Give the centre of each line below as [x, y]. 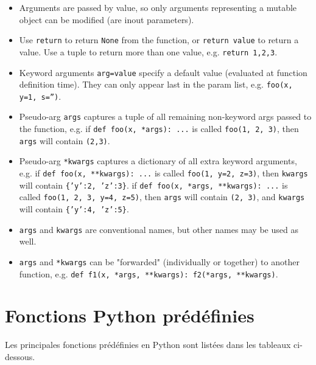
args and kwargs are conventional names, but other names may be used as [159, 229]
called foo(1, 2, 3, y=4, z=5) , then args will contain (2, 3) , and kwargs [162, 197]
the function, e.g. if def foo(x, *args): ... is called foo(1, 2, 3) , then [159, 129]
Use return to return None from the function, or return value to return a [159, 40]
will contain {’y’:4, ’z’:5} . [74, 209]
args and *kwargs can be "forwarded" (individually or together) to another [159, 261]
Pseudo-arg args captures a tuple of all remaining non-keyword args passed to [165, 116]
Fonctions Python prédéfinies [130, 315]
